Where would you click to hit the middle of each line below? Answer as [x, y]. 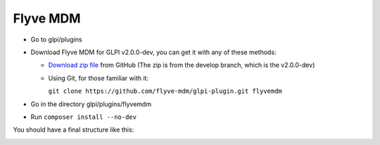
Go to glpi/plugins [56, 39]
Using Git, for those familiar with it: [99, 78]
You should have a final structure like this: [74, 130]
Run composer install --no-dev [84, 117]
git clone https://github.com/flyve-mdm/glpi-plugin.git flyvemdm [165, 91]
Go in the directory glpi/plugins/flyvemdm [91, 104]
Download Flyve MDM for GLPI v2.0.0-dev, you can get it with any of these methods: [154, 52]
